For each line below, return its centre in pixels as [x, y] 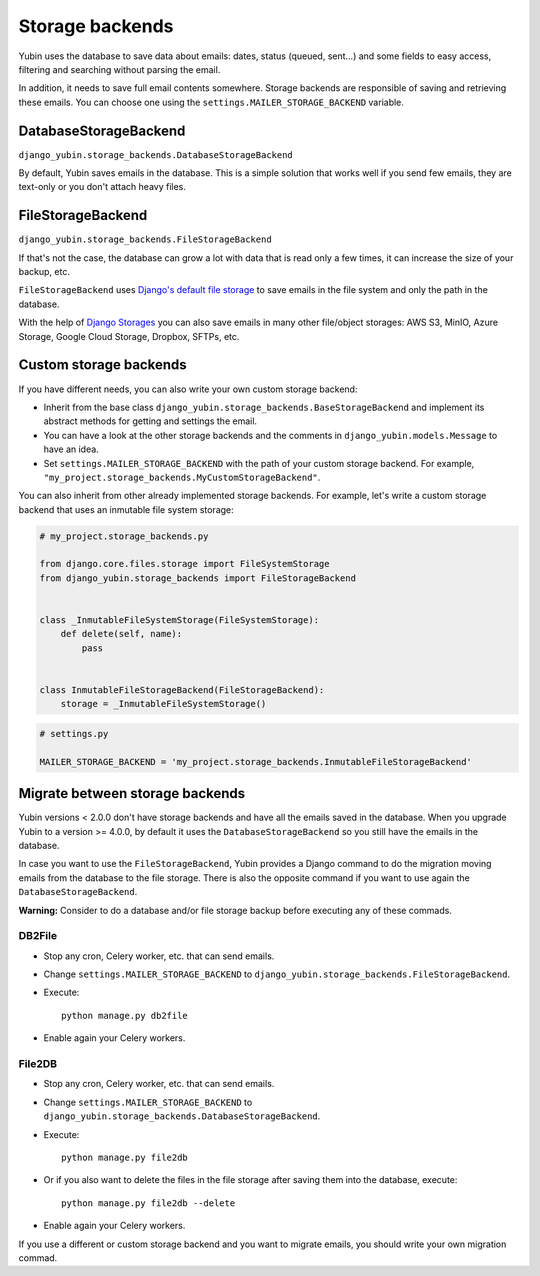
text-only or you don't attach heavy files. [102, 187]
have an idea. [71, 449]
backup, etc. [44, 272]
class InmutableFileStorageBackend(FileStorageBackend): [182, 689]
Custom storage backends [102, 365]
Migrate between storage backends [132, 793]
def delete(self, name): [121, 634]
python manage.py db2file [125, 1015]
